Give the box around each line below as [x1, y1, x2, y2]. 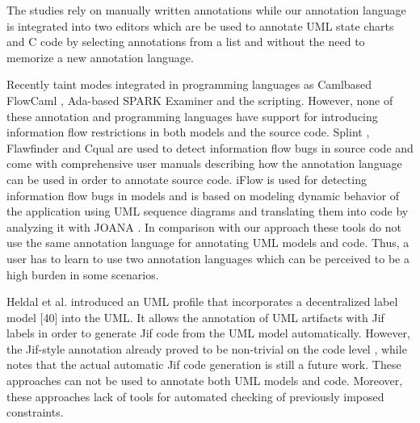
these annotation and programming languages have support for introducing [6, 107, 378, 124]
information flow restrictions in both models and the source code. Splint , [6, 124, 370, 140]
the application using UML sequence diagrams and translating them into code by [6, 203, 409, 220]
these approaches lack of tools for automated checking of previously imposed [6, 387, 384, 404]
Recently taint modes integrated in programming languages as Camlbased [6, 76, 372, 93]
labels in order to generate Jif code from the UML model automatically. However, [6, 325, 410, 341]
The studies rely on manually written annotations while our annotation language [6, 2, 406, 18]
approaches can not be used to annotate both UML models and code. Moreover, [6, 372, 403, 389]
